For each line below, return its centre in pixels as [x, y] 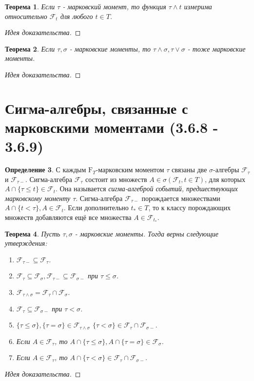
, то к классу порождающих [189, 208]
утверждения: [26, 243]
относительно [26, 16]
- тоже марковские [216, 48]
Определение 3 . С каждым [46, 170]
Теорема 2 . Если [30, 48]
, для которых [225, 179]
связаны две [189, 170]
